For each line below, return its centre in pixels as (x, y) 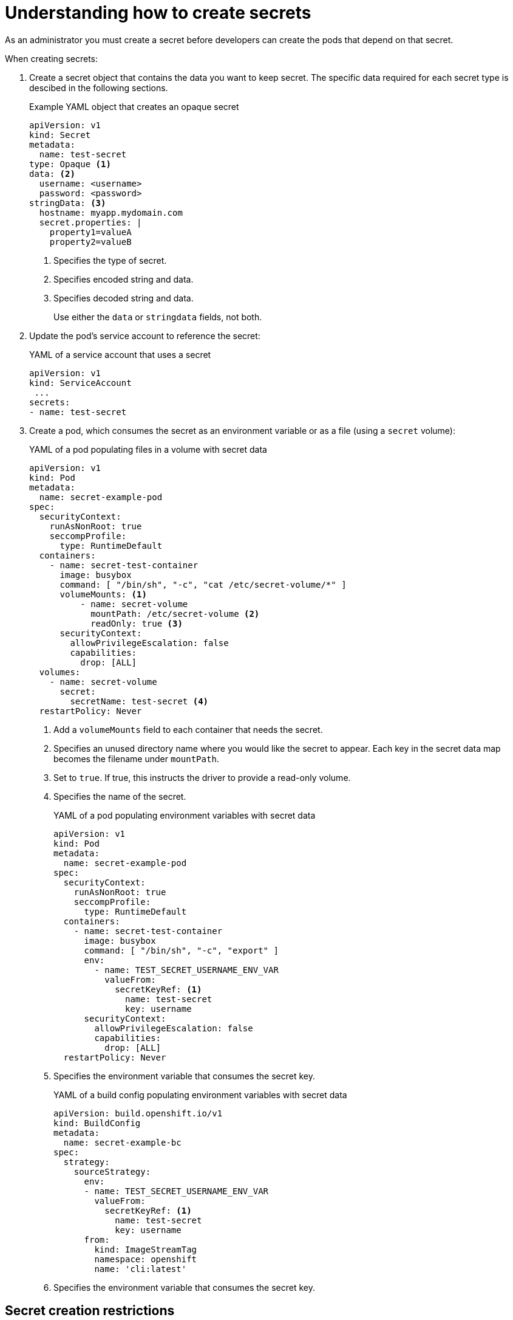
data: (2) (52, 174)
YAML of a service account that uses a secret (120, 354)
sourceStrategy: (112, 1171)
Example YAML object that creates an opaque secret (134, 106)
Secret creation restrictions (90, 1311)
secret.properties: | (90, 222)
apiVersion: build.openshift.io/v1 (138, 1113)
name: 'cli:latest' (141, 1269)
